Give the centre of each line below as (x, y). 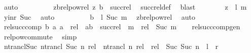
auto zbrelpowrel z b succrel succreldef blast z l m (125, 7)
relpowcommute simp (40, 36)
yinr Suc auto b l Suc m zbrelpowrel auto (99, 16)
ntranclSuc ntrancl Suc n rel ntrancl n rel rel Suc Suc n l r (111, 46)
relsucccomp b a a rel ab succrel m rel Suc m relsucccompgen (122, 26)
